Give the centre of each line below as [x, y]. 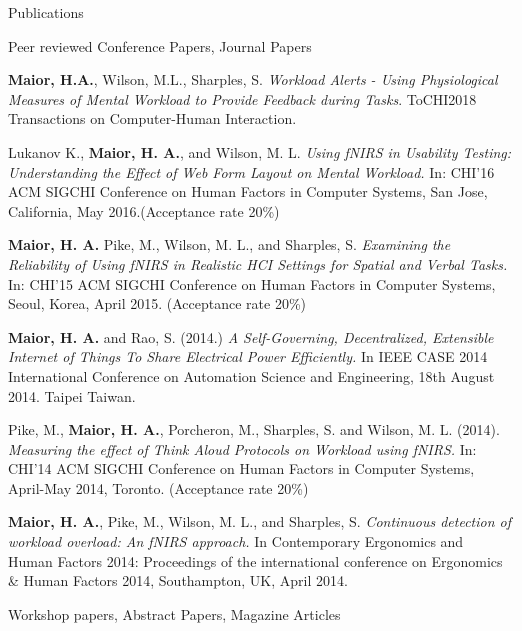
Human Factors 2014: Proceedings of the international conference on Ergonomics [255, 560]
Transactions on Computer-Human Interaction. [152, 118]
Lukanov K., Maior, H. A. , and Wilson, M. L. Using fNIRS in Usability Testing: [260, 151]
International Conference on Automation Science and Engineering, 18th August [251, 375]
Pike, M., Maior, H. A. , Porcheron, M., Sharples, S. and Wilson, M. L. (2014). [254, 429]
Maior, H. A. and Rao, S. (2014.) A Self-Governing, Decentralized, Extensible [251, 336]
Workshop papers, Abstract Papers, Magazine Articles [174, 613]
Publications [46, 12]
